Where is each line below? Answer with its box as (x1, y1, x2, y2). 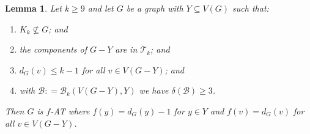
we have (139, 84, 169, 97)
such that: (232, 2, 269, 14)
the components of (19, 43, 87, 56)
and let (87, 2, 114, 14)
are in (115, 43, 138, 56)
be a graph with (126, 2, 183, 14)
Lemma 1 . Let (5, 2, 62, 14)
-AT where (50, 104, 90, 117)
